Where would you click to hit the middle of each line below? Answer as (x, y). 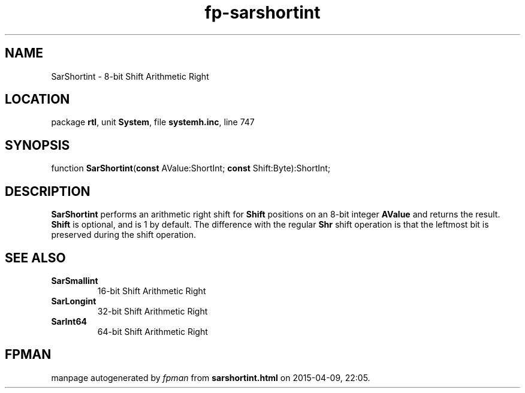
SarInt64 (69, 321)
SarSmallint (75, 280)
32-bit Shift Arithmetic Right (153, 311)
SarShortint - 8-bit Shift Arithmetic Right (130, 76)
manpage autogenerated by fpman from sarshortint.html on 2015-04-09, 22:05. (211, 377)
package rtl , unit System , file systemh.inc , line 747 (153, 122)
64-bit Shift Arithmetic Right (153, 331)
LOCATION (37, 99)
